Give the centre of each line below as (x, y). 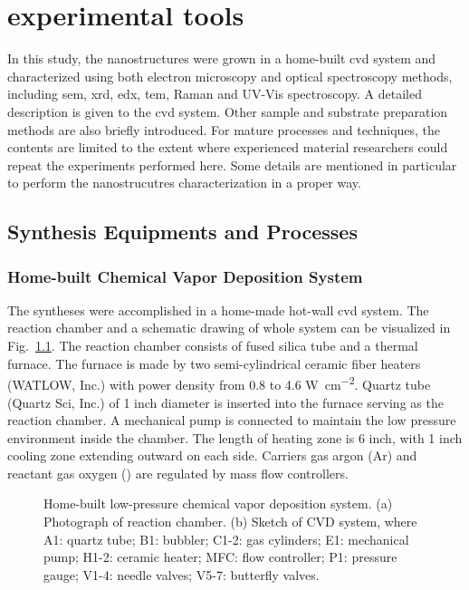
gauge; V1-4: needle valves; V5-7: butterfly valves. (182, 574)
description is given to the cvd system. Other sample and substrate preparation (228, 111)
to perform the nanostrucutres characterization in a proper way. (184, 183)
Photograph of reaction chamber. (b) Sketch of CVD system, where (230, 522)
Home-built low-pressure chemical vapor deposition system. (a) (218, 503)
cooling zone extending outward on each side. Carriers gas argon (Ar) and (212, 455)
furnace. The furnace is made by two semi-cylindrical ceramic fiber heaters (214, 363)
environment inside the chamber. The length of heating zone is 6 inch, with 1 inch (235, 437)
